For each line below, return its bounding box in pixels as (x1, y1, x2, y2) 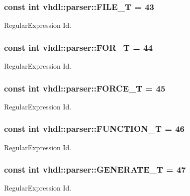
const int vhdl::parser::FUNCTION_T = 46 (4, 122, 185, 135)
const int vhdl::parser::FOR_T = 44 (4, 41, 153, 53)
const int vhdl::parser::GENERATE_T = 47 (4, 163, 186, 176)
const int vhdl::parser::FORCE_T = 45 (4, 82, 166, 94)
